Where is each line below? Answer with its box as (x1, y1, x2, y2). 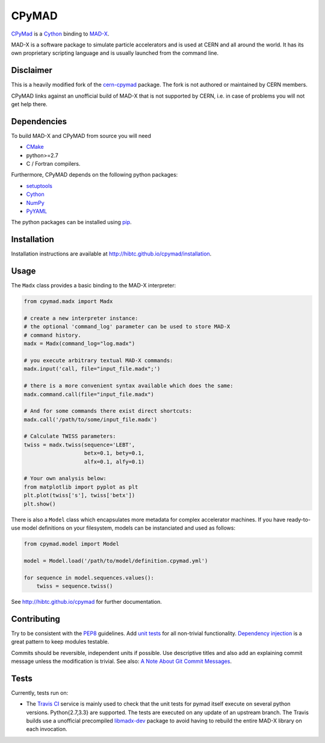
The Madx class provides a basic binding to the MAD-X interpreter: (11, 282, 176, 289)
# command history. (23, 331, 81, 339)
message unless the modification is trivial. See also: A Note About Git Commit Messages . (11, 657, 232, 665)
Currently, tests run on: (11, 689, 69, 696)
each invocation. (26, 726, 67, 733)
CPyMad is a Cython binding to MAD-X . (11, 30, 110, 37)
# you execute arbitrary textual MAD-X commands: (23, 357, 173, 364)
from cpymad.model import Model (23, 540, 120, 547)
